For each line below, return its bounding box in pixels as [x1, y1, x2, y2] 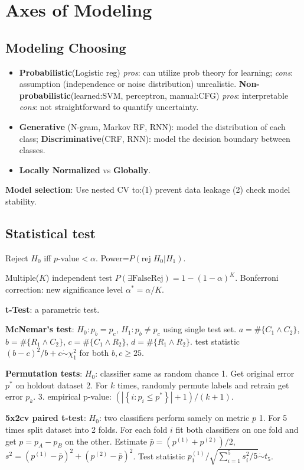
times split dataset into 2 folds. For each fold [5, 423, 168, 436]
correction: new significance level [5, 283, 123, 295]
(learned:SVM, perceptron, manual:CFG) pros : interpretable [70, 89, 289, 101]
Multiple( [5, 271, 40, 284]
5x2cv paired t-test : [5, 411, 86, 424]
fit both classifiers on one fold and [175, 423, 299, 436]
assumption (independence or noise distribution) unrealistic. [19, 77, 237, 90]
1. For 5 [259, 411, 287, 424]
